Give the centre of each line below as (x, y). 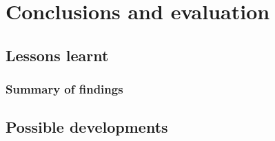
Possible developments (87, 127)
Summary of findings (64, 89)
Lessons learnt (57, 55)
